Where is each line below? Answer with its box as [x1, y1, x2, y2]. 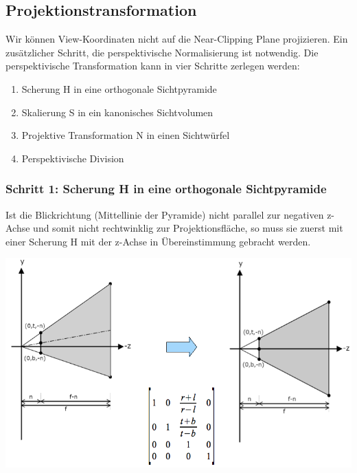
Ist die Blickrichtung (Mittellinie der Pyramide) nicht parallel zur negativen [5, 207, 324, 221]
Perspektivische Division [21, 151, 124, 165]
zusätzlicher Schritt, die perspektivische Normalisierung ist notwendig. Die [5, 45, 319, 59]
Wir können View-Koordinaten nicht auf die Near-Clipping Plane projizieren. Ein [5, 32, 348, 46]
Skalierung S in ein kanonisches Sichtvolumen [21, 104, 214, 119]
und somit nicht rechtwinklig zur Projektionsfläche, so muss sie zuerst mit [33, 221, 343, 235]
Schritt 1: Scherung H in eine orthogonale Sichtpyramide [5, 180, 327, 197]
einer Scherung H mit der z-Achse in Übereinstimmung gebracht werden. [5, 234, 311, 248]
